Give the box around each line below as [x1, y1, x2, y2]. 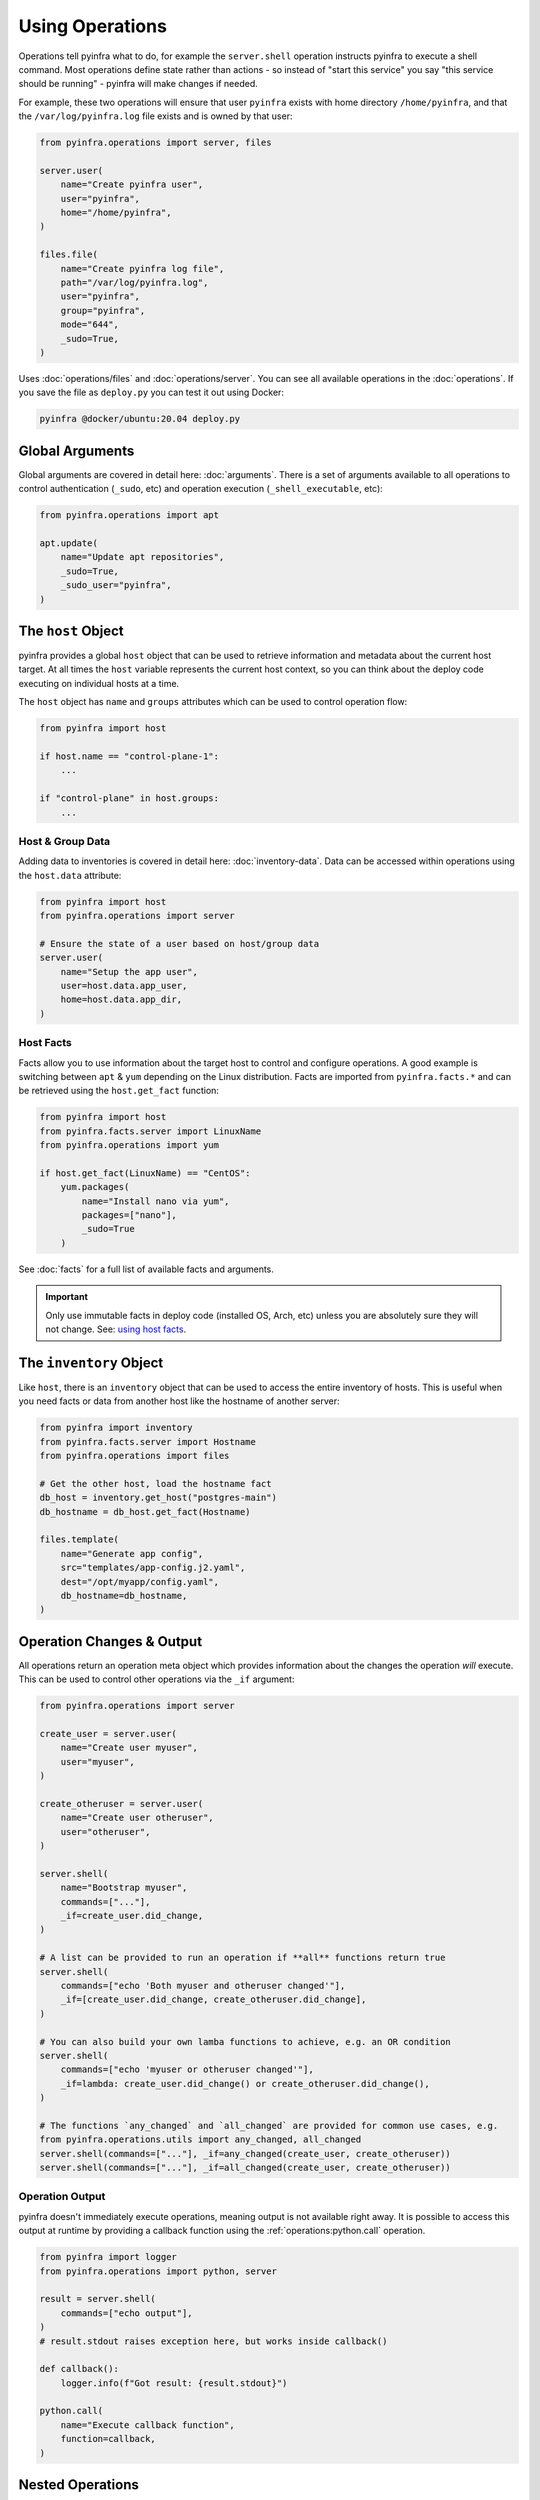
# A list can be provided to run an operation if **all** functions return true [39, 1952, 446, 1964]
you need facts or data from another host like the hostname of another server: [18, 1395, 340, 1407]
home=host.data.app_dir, [60, 994, 183, 1005]
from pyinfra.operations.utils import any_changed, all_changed [39, 2134, 362, 2145]
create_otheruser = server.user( [39, 1798, 204, 1809]
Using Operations [18, 15, 167, 37]
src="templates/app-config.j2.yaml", [60, 1562, 246, 1574]
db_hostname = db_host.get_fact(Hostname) [39, 1506, 251, 1517]
